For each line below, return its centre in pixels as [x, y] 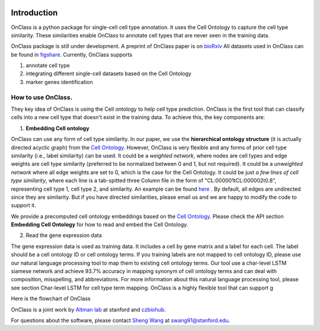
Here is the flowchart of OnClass [51, 298]
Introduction [34, 13]
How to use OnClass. [42, 97]
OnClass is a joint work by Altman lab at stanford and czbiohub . [88, 309]
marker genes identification [59, 82]
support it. [24, 205]
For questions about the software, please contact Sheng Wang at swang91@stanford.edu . [121, 320]
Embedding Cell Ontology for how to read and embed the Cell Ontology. [100, 224]
